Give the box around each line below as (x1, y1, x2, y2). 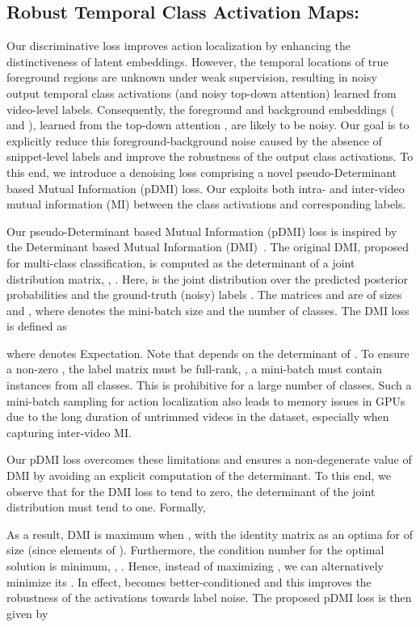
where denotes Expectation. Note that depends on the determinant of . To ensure (6, 344, 409, 361)
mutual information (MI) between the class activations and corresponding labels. (6, 196, 406, 213)
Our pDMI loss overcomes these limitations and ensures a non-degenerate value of (6, 451, 412, 468)
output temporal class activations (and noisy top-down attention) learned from (6, 84, 397, 101)
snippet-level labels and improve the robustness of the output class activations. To (6, 148, 414, 165)
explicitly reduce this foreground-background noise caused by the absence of (6, 132, 382, 149)
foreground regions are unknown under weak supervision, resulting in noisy (6, 69, 377, 86)
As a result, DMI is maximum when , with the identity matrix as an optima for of (6, 525, 414, 542)
